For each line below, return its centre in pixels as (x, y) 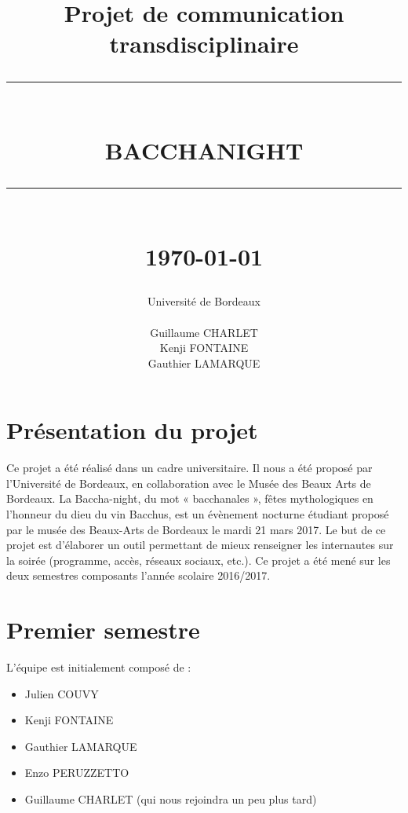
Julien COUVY (62, 693)
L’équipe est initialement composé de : (99, 667)
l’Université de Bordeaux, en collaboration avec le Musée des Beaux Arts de (189, 483)
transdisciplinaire (204, 44)
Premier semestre (103, 630)
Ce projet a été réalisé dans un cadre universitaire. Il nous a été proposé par (189, 468)
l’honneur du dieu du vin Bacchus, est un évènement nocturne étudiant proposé (198, 514)
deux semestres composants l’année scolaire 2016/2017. (138, 575)
